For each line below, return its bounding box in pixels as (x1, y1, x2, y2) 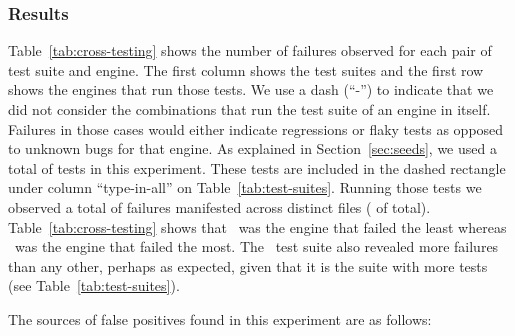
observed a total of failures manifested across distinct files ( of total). (8, 196, 431, 217)
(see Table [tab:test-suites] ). (8, 275, 180, 296)
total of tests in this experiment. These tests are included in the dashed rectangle (8, 157, 506, 178)
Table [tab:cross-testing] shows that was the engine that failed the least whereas (8, 216, 507, 237)
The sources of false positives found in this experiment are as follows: (8, 308, 432, 329)
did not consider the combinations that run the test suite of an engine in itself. (8, 99, 491, 119)
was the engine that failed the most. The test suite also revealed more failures (14, 236, 499, 257)
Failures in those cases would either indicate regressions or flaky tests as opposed (8, 118, 504, 139)
